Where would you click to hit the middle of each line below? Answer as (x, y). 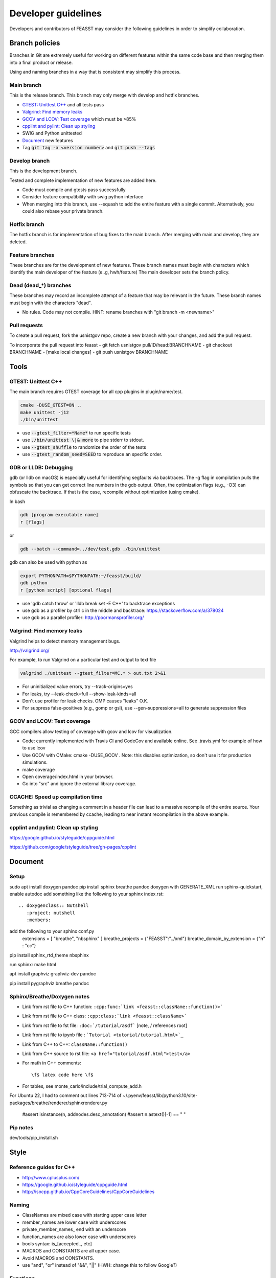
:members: (39, 920)
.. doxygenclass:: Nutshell (54, 906)
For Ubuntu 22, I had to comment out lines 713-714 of (65, 1096)
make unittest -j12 (44, 412)
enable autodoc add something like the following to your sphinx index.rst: (87, 894)
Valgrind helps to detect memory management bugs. (65, 641)
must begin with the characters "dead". (51, 303)
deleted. (18, 242)
